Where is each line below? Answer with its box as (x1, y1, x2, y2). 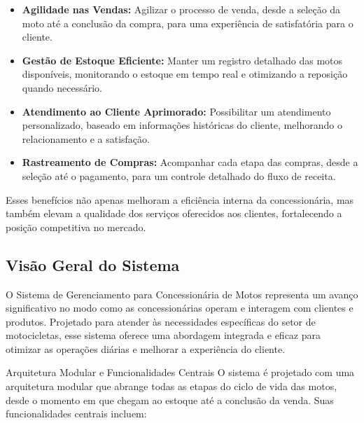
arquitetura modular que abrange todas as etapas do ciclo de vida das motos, (6, 379, 337, 394)
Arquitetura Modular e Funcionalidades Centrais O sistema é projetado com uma (6, 365, 355, 380)
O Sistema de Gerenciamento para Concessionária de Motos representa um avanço (6, 286, 358, 301)
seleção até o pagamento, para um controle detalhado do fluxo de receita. (22, 168, 336, 183)
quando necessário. (22, 80, 102, 95)
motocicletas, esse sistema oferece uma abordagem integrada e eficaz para (6, 328, 321, 342)
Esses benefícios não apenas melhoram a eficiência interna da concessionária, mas (6, 192, 354, 207)
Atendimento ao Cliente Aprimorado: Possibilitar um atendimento (22, 104, 331, 118)
